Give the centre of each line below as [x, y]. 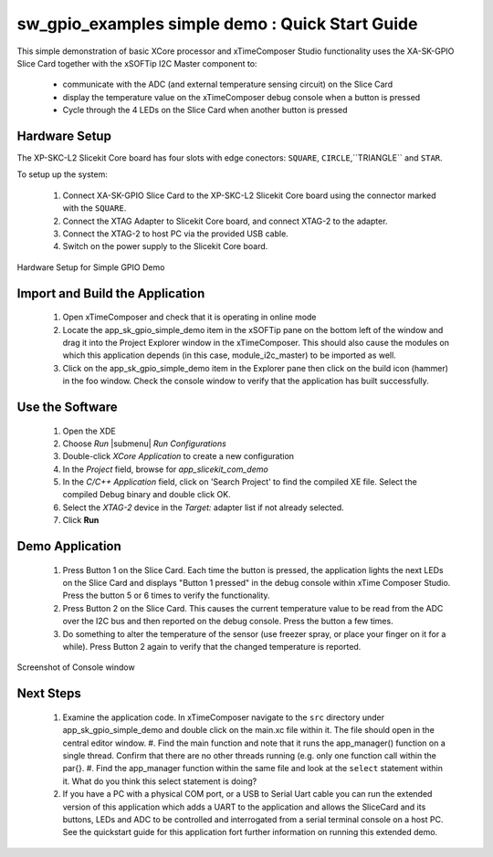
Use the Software [67, 407]
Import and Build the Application [111, 293]
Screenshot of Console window [76, 667]
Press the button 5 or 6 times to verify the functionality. [166, 596]
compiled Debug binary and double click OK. [147, 495]
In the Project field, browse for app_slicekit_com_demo [165, 469]
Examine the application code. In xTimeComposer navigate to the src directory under [224, 717]
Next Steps [49, 694]
